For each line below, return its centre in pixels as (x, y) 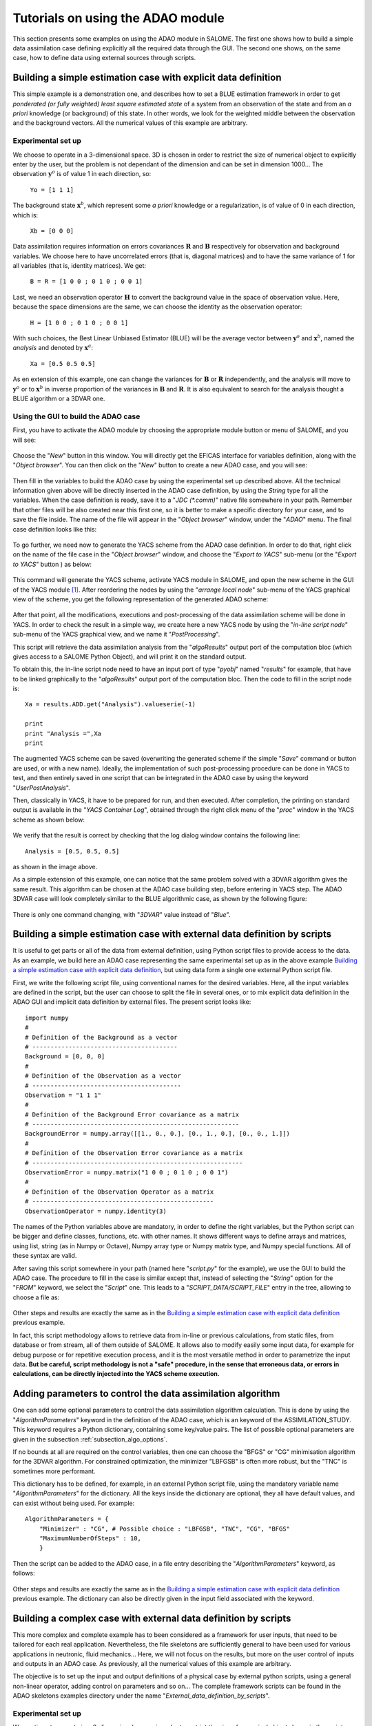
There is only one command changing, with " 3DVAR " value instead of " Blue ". (122, 914)
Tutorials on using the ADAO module (119, 18)
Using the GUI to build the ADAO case (76, 416)
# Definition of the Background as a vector (102, 1037)
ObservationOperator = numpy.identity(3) (96, 1211)
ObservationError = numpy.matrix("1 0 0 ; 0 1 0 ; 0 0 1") (127, 1173)
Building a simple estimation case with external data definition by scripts (172, 934)
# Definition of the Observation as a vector (103, 1076)
